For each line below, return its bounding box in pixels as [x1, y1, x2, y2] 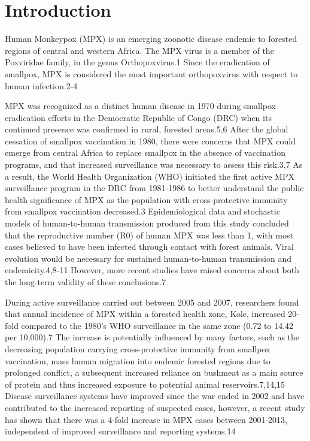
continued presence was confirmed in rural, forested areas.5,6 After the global [5, 123, 288, 135]
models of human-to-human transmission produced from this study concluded [5, 217, 289, 229]
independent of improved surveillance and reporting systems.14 [5, 425, 236, 437]
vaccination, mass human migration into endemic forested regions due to [5, 354, 271, 367]
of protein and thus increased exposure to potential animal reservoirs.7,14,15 [5, 377, 285, 390]
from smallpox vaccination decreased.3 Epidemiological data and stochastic [5, 205, 280, 218]
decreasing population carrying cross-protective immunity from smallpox [5, 342, 271, 355]
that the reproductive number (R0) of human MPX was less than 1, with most [5, 228, 293, 241]
